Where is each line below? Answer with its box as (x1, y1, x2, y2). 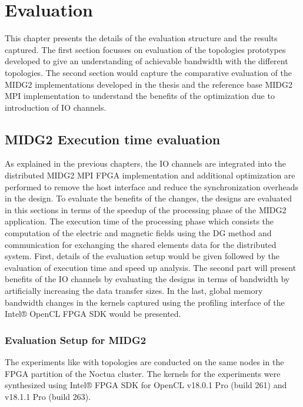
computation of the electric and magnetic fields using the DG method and (5, 227, 272, 239)
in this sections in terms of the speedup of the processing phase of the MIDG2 (5, 203, 287, 216)
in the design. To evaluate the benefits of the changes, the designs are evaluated (5, 192, 292, 204)
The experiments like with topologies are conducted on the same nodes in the (5, 356, 284, 368)
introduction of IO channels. (5, 101, 106, 113)
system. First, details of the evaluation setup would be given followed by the (5, 250, 279, 262)
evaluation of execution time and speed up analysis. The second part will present (5, 261, 297, 273)
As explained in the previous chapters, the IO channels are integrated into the (5, 157, 287, 170)
